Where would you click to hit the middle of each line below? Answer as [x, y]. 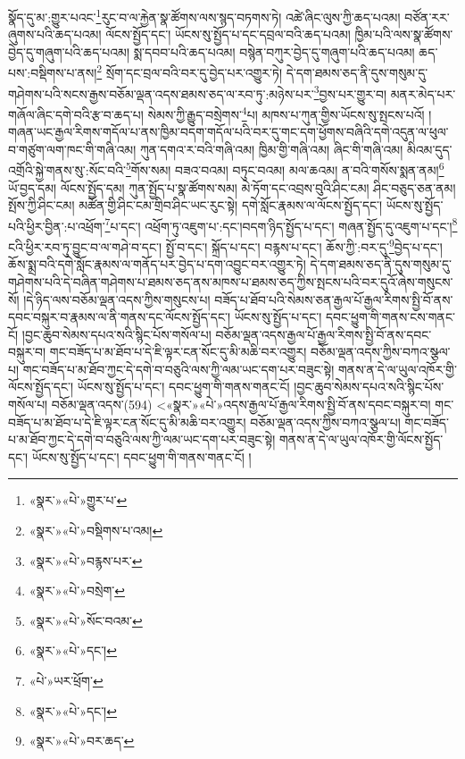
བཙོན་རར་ [427, 17]
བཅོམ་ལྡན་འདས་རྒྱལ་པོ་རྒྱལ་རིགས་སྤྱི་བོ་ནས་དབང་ [324, 334]
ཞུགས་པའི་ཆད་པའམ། [55, 34]
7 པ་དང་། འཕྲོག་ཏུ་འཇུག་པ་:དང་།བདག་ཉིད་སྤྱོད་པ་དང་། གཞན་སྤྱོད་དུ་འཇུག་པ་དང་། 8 [281, 224]
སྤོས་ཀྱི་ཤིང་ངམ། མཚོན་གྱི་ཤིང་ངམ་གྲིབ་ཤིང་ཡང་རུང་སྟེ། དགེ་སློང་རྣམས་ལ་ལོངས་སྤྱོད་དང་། [195, 205]
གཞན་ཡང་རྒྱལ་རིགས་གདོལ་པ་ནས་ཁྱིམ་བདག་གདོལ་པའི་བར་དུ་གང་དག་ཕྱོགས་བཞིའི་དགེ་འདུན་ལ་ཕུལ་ [228, 132]
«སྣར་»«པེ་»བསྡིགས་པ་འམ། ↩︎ [96, 531]
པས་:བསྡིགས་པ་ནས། [53, 73]
